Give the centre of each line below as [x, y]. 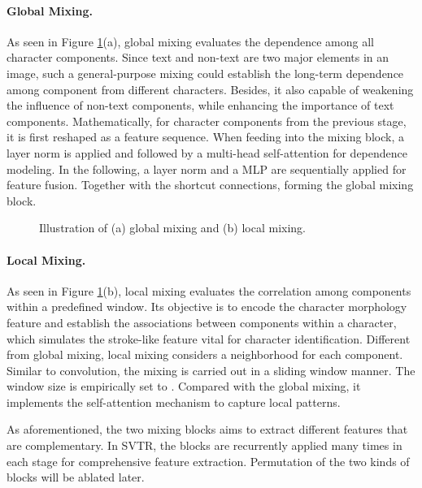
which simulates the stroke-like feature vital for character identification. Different [209, 338]
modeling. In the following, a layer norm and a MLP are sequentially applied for [207, 168]
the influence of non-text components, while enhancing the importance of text [200, 105]
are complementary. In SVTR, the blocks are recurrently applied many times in [204, 445]
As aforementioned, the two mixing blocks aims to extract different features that [207, 429]
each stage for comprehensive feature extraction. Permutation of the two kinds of [208, 461]
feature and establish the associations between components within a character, [202, 322]
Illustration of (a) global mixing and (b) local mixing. [173, 228]
